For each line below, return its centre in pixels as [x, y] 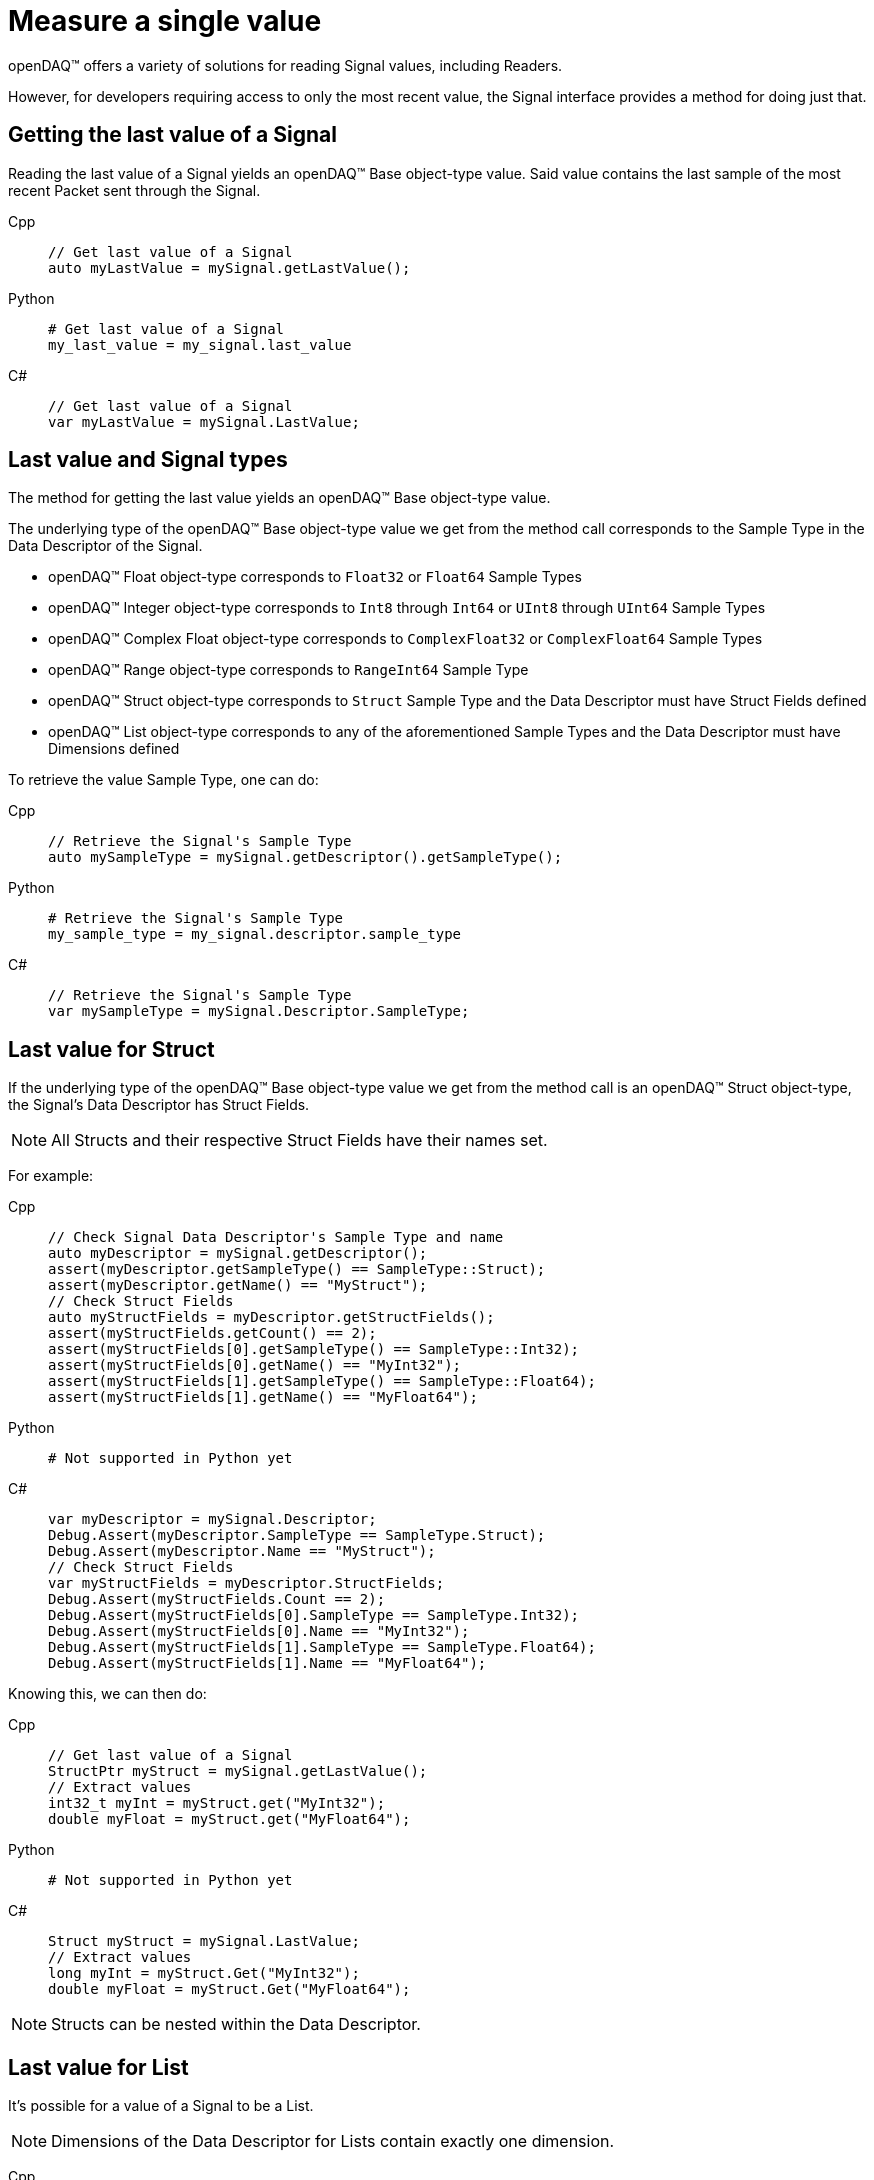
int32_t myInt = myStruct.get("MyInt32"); [217, 1803]
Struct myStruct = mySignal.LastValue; [204, 1941]
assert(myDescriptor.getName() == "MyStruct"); [238, 1285]
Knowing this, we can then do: [107, 1694]
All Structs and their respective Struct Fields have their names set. [299, 1140]
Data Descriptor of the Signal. [105, 546]
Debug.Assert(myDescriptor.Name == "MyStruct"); [242, 1551]
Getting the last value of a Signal [172, 135]
